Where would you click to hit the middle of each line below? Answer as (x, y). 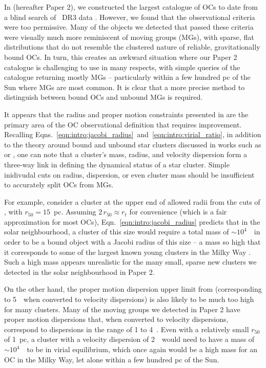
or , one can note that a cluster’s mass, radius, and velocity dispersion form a (126, 154)
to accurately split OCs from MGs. (59, 185)
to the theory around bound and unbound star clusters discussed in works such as (133, 144)
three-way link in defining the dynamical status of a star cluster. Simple (117, 164)
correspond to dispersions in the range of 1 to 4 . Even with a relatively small (127, 329)
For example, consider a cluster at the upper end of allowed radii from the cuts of (132, 201)
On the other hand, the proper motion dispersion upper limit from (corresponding (133, 289)
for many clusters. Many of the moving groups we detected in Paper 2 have (122, 309)
